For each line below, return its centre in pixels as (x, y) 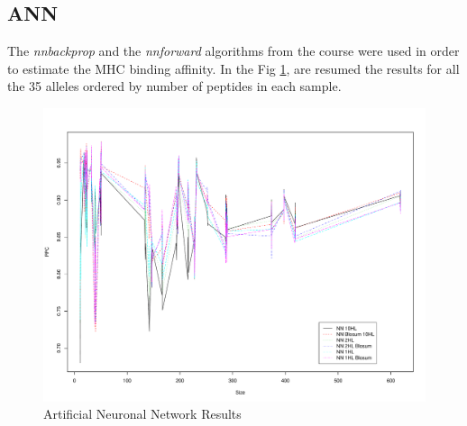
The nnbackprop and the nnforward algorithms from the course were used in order (233, 51)
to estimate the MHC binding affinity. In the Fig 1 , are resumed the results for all (233, 68)
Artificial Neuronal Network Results (142, 414)
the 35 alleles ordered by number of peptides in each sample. (174, 86)
